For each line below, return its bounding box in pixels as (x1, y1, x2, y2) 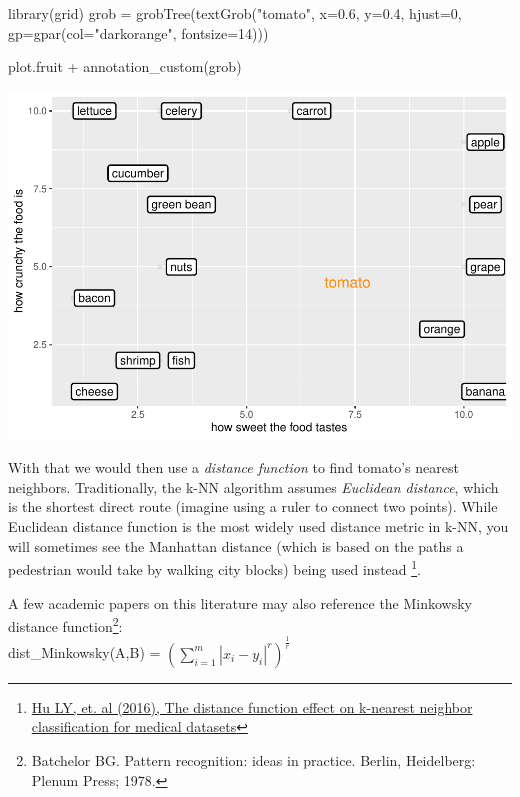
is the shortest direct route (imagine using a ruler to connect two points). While (8, 496, 498, 517)
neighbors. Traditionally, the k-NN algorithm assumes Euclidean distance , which (8, 476, 499, 497)
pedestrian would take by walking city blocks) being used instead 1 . (8, 556, 421, 579)
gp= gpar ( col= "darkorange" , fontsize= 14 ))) (8, 22, 269, 43)
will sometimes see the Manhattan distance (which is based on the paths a (8, 535, 464, 556)
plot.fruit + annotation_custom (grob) (8, 56, 242, 77)
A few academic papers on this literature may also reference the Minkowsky (8, 592, 473, 613)
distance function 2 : (8, 613, 123, 636)
